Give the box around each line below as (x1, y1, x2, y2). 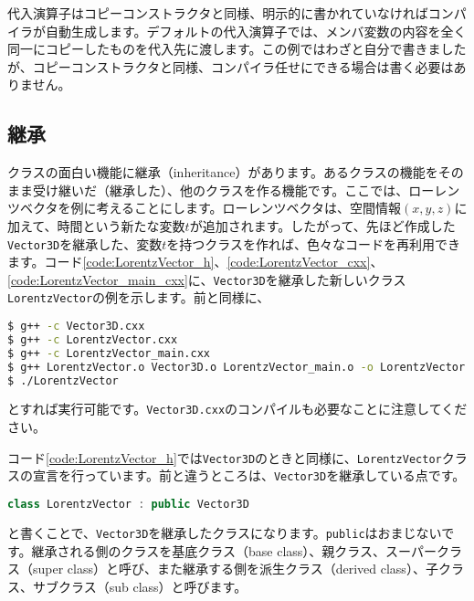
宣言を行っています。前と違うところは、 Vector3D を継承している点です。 (32, 466, 466, 485)
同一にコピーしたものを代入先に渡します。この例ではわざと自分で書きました (7, 39, 467, 58)
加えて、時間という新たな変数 (7, 216, 185, 235)
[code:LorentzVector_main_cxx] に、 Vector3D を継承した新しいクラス (7, 269, 406, 289)
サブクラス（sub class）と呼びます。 (32, 576, 248, 596)
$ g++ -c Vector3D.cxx (7, 320, 145, 333)
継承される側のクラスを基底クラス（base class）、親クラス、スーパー (31, 541, 437, 560)
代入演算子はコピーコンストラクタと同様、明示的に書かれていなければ (7, 4, 428, 22)
